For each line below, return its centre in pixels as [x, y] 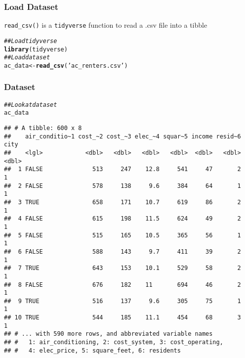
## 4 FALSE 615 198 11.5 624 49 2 [122, 219]
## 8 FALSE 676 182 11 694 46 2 [122, 285]
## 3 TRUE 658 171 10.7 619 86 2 [122, 202]
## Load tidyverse [31, 41]
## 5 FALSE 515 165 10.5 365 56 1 [122, 235]
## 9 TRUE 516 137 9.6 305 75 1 [122, 301]
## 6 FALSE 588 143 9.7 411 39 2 [122, 251]
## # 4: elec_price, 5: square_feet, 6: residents [92, 350]
